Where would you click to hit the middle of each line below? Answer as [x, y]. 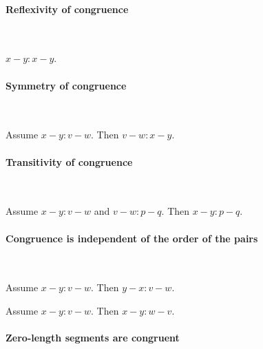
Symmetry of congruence [66, 85]
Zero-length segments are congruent [93, 338]
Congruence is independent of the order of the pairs [132, 238]
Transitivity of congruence [69, 161]
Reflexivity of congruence [67, 9]
